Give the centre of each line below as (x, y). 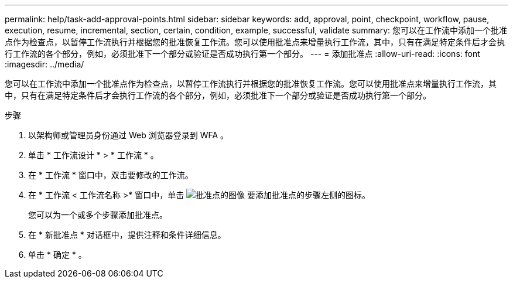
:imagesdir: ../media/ (45, 64)
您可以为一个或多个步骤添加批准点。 (98, 215)
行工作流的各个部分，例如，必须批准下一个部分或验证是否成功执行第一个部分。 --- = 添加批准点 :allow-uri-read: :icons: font (242, 54)
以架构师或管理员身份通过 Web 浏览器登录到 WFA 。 (129, 135)
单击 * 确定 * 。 (57, 255)
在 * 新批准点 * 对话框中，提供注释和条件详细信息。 (127, 235)
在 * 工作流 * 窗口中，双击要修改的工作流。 (111, 175)
